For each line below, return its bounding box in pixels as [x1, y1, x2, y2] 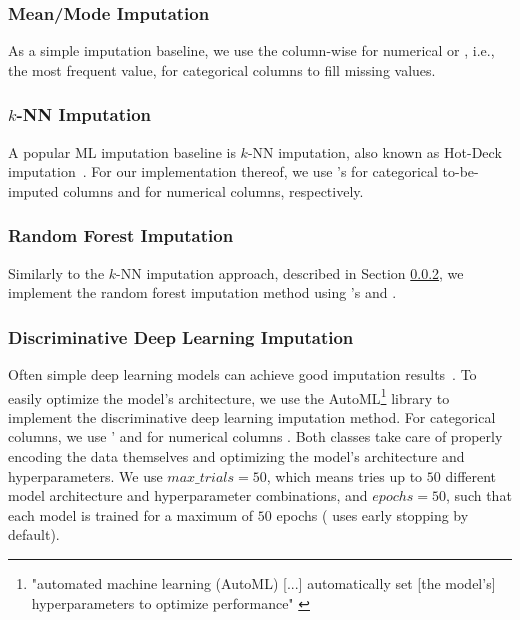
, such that [446, 485, 512, 506]
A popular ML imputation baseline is [8, 141, 236, 162]
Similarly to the [8, 262, 105, 283]
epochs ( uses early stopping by [276, 504, 469, 525]
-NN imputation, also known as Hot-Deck [247, 141, 502, 162]
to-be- [442, 161, 479, 182]
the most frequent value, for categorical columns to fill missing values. [8, 59, 436, 80]
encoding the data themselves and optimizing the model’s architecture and [8, 446, 465, 467]
